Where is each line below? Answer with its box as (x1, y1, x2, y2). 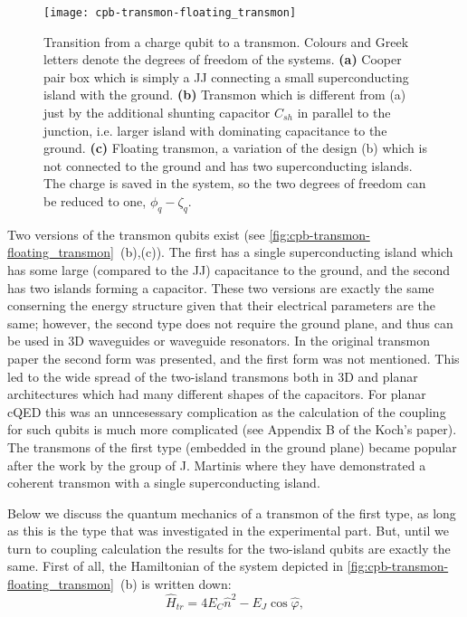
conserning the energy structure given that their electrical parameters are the (7, 296, 436, 315)
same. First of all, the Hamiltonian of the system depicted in (7, 556, 344, 575)
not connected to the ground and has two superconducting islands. (43, 156, 413, 175)
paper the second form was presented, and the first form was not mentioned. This (7, 348, 460, 367)
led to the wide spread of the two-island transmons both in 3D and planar (7, 366, 418, 385)
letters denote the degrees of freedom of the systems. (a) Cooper (43, 50, 402, 69)
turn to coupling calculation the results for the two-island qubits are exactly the (7, 538, 451, 557)
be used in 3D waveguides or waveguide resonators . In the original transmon (7, 331, 431, 350)
